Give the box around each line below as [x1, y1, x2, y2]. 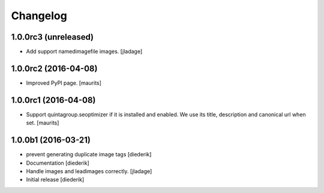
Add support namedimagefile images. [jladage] [26, 48, 143, 55]
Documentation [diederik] [26, 159, 89, 167]
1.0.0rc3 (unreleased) [11, 32, 94, 42]
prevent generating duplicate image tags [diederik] [26, 151, 152, 158]
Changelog [11, 9, 67, 22]
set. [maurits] [26, 119, 59, 126]
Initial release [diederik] [26, 176, 85, 183]
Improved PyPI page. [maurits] [26, 79, 102, 87]
